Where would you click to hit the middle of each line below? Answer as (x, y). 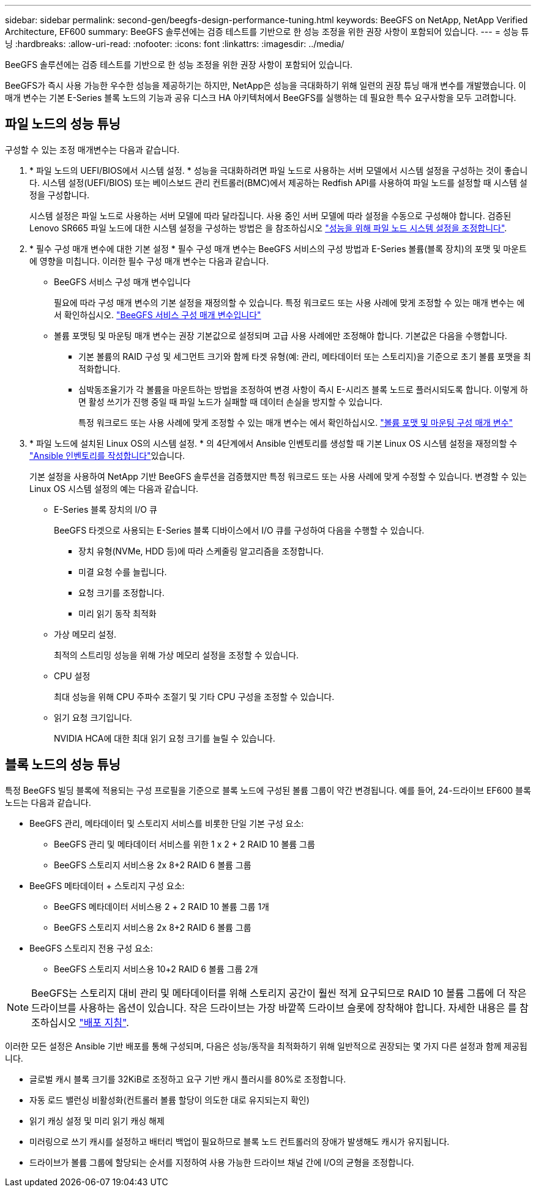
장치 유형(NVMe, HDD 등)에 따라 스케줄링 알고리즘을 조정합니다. (201, 551)
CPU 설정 (72, 676)
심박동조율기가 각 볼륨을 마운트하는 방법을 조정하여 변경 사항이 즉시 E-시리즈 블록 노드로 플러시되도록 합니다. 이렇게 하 (303, 389)
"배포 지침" (103, 1022)
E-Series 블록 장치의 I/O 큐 (106, 509)
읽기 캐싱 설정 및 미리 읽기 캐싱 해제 (97, 1120)
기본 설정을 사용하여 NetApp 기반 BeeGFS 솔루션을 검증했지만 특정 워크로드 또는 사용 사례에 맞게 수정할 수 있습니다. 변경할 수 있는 (278, 476)
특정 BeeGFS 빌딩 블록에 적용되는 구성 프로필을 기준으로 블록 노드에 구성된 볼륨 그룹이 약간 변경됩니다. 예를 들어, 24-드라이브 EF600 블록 (268, 790)
